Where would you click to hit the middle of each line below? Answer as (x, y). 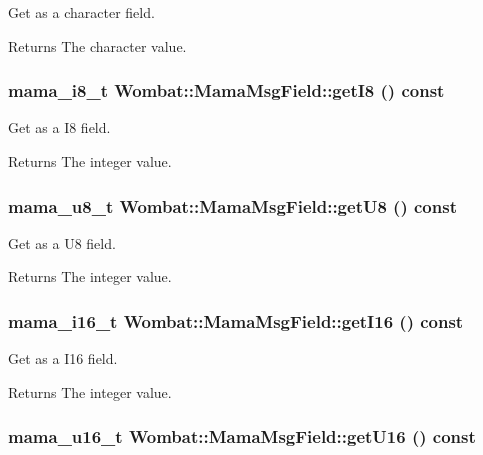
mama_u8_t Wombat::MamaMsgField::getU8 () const (232, 205)
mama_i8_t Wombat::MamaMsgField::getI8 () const (226, 90)
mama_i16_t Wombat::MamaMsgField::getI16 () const (236, 320)
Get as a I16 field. (63, 358)
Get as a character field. (81, 12)
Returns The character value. (97, 45)
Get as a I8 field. (59, 127)
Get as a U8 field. (62, 242)
